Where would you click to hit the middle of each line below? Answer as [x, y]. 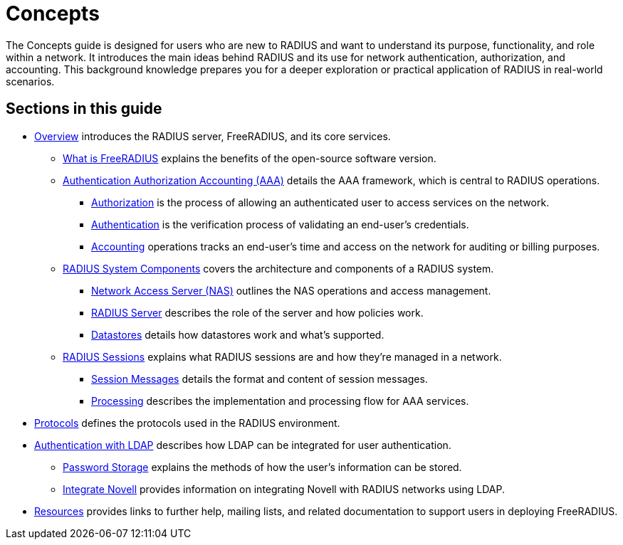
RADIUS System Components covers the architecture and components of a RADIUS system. [278, 268]
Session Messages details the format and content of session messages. [260, 379]
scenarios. [30, 81]
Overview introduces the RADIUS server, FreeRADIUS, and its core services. [213, 136]
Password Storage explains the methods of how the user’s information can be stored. [262, 467]
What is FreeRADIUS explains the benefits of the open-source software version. [250, 158]
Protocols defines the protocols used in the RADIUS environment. [187, 423]
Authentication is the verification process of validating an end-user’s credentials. [280, 224]
